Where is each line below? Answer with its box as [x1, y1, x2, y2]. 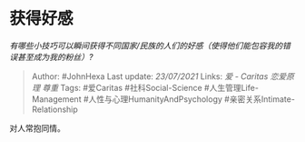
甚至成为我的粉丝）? [16, 51, 93, 62]
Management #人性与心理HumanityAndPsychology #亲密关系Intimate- [31, 93, 295, 105]
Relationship [31, 104, 79, 115]
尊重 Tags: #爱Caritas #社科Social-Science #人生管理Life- [42, 82, 259, 93]
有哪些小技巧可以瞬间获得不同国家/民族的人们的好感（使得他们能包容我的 [9, 40, 283, 51]
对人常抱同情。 [9, 122, 65, 133]
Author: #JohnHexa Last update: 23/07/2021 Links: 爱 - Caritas [31, 70, 269, 82]
